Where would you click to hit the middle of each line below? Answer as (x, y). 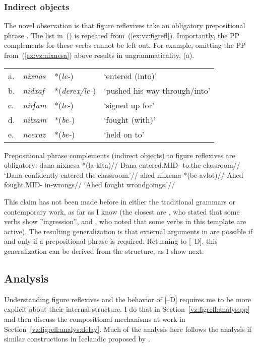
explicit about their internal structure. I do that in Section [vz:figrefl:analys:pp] (127, 309)
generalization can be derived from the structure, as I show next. (104, 251)
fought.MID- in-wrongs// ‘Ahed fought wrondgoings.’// (90, 185)
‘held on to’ (124, 134)
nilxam (35, 119)
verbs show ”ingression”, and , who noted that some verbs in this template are (125, 221)
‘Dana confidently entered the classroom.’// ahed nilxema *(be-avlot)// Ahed (124, 175)
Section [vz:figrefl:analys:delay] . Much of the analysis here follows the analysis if (128, 329)
